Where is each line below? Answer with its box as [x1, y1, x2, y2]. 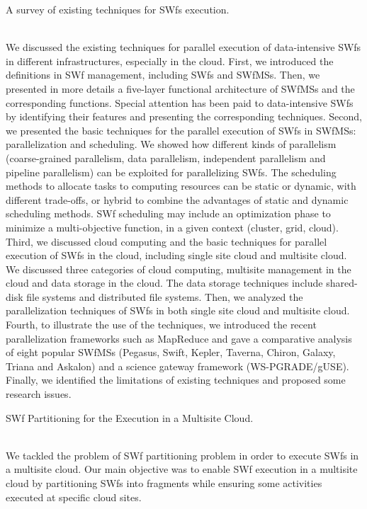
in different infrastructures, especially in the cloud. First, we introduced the [6, 53, 334, 68]
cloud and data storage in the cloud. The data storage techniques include [6, 275, 323, 290]
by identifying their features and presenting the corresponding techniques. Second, [6, 109, 363, 124]
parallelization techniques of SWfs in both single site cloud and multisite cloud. [6, 303, 350, 318]
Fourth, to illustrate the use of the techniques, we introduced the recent [6, 317, 317, 332]
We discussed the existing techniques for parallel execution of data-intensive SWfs [6, 40, 361, 55]
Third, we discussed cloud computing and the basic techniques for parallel [6, 234, 327, 248]
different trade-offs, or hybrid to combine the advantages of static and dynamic [6, 192, 349, 207]
